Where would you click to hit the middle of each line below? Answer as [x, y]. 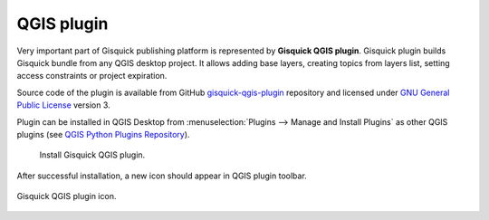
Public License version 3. [63, 105]
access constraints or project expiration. [92, 76]
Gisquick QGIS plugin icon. [67, 196]
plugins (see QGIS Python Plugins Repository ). [103, 134]
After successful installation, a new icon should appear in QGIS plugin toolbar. [162, 176]
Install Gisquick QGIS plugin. [92, 155]
